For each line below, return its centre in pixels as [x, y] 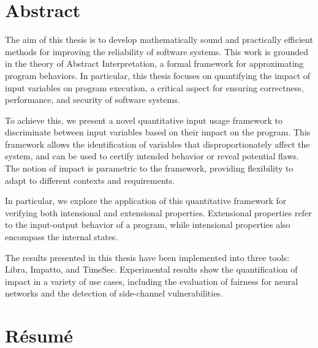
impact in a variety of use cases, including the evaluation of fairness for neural [152, 281]
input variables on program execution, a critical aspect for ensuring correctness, [154, 87]
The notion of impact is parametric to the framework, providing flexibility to [149, 168]
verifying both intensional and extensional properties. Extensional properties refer [158, 212]
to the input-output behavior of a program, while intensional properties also [148, 225]
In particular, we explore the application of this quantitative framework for [146, 201]
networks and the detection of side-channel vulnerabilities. [114, 293]
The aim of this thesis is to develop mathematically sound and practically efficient [159, 40]
